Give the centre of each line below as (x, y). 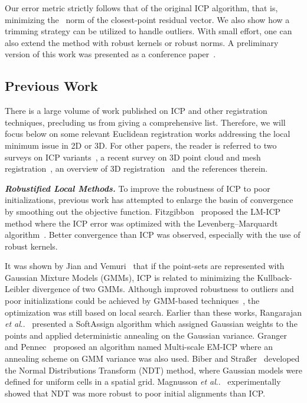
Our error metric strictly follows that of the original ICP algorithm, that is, (141, 8)
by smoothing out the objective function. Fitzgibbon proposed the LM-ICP (143, 211)
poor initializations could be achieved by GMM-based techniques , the (132, 301)
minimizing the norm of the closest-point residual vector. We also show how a (147, 19)
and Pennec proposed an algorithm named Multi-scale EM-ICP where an (139, 347)
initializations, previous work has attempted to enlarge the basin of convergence (149, 200)
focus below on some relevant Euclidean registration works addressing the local (148, 134)
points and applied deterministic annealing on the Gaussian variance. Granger (146, 335)
